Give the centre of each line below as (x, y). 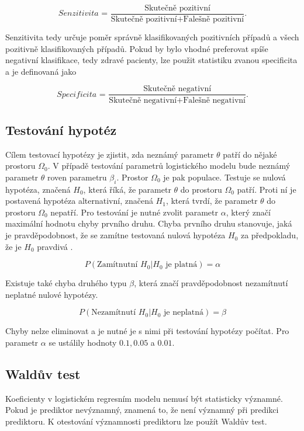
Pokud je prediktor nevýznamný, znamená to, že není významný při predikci (142, 410)
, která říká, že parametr (127, 189)
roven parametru (77, 177)
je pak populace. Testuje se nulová (224, 177)
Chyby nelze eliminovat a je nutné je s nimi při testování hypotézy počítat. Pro (147, 331)
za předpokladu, (270, 235)
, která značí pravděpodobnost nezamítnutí (211, 283)
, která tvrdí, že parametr (212, 201)
